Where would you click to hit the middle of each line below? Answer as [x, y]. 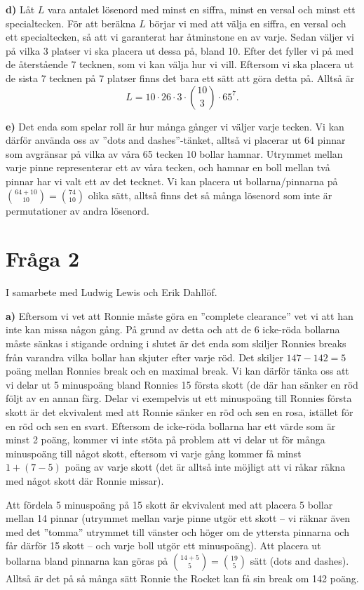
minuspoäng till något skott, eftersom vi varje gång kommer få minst [154, 453]
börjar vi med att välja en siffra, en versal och [248, 23]
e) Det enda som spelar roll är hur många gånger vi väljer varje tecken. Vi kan [175, 126]
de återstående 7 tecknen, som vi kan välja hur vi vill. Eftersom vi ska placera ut [180, 64]
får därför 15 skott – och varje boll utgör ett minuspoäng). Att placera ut [163, 545]
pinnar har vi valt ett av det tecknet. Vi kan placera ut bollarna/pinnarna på [172, 181]
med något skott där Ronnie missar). [85, 480]
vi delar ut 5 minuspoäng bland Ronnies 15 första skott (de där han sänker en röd [182, 384]
